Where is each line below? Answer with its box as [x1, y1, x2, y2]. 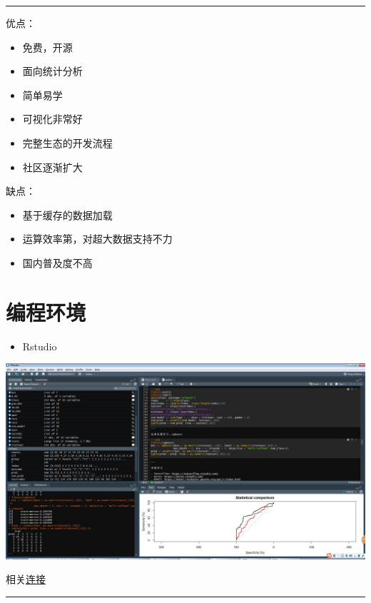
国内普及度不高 [22, 255, 93, 270]
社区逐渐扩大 [22, 159, 83, 174]
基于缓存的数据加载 [22, 207, 113, 222]
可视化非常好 [22, 111, 83, 126]
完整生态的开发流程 [22, 135, 113, 150]
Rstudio [22, 338, 57, 353]
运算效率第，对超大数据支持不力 [22, 231, 173, 246]
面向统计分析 [22, 64, 83, 78]
